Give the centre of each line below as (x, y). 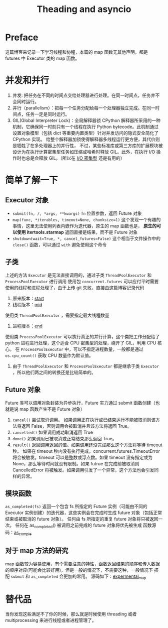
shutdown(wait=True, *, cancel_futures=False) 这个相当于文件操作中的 (86, 238)
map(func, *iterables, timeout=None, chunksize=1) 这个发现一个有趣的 (86, 219)
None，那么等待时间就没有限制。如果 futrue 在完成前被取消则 (76, 463)
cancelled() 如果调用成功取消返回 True (53, 432)
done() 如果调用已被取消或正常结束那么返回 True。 (64, 438)
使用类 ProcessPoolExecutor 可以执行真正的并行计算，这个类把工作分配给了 (82, 336)
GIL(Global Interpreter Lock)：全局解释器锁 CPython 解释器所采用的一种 (86, 120)
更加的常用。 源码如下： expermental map (105, 577)
